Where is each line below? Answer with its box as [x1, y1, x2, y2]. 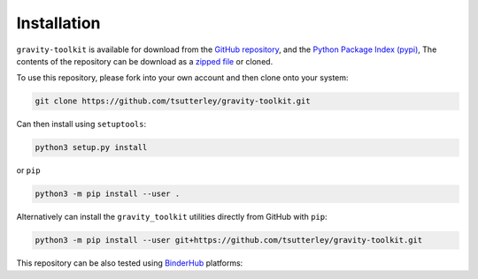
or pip [16, 165, 41, 176]
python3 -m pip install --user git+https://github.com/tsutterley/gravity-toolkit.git [35, 235, 423, 245]
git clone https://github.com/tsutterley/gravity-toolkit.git [35, 96, 311, 106]
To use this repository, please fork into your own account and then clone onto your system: [16, 72, 349, 83]
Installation [16, 13, 101, 33]
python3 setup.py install [35, 142, 148, 153]
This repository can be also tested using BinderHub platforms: [16, 258, 243, 268]
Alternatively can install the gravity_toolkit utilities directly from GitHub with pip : [16, 212, 328, 222]
